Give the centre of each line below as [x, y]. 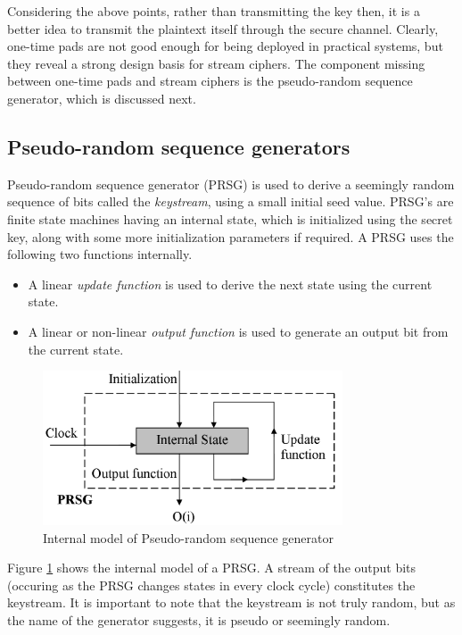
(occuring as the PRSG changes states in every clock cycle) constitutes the [211, 585]
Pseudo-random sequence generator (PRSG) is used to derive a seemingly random [231, 184]
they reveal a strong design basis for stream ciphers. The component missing [216, 63]
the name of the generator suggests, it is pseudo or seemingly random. [199, 620]
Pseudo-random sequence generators [179, 146]
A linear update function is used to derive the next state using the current [230, 284]
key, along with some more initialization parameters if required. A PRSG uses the [231, 236]
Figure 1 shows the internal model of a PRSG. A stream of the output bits [212, 568]
